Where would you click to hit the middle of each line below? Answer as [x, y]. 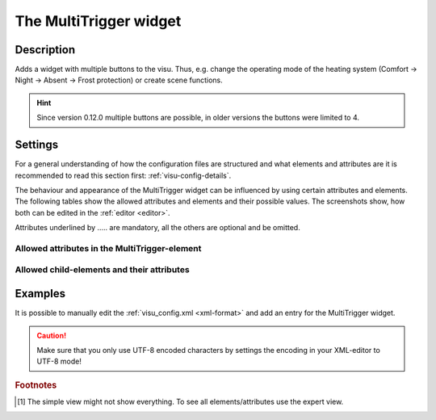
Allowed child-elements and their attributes [102, 270]
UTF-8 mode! [59, 361]
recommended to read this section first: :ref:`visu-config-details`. [123, 175]
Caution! [52, 335]
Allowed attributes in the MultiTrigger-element [108, 248]
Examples [40, 294]
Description [45, 50]
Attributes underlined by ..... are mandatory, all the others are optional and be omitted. [157, 228]
